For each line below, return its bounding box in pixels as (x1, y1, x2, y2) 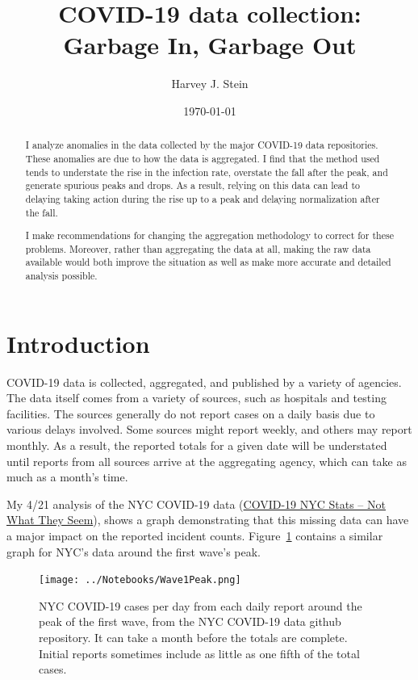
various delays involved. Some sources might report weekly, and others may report (6, 421, 412, 438)
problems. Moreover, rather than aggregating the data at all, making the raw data (25, 241, 371, 255)
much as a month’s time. (6, 468, 128, 485)
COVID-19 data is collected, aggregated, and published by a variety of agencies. (6, 373, 402, 390)
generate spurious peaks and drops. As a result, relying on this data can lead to (25, 178, 360, 192)
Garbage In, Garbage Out (63, 28, 357, 61)
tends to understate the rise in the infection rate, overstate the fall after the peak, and (25, 165, 388, 178)
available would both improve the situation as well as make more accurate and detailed (25, 255, 391, 269)
